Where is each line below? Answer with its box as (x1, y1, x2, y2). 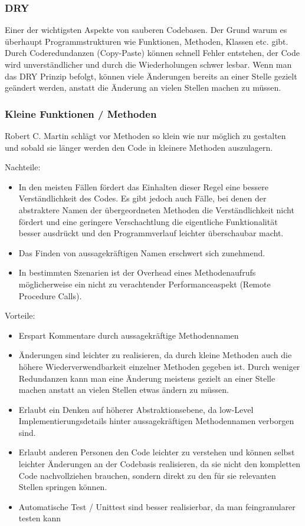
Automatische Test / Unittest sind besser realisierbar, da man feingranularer (18, 500, 296, 512)
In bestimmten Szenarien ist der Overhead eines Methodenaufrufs (18, 266, 256, 279)
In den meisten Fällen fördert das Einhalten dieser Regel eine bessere (18, 180, 268, 193)
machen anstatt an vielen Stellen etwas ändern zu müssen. (18, 383, 229, 396)
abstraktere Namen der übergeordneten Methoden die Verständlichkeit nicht (18, 203, 294, 216)
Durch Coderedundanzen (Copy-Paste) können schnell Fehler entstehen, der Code (5, 47, 300, 59)
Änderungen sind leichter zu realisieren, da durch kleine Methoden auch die (18, 349, 292, 361)
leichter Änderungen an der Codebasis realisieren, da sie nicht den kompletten (18, 458, 301, 470)
